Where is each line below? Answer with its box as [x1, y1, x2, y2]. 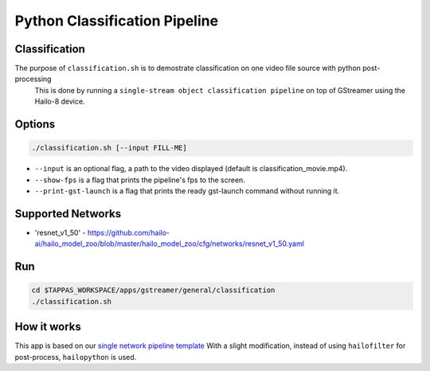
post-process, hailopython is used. [14, 352, 137, 361]
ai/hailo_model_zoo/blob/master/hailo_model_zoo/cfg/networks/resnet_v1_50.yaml [34, 239, 304, 248]
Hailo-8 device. [34, 96, 85, 107]
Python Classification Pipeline [14, 12, 219, 29]
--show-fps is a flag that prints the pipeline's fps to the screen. [34, 175, 246, 185]
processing [14, 74, 52, 84]
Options [14, 118, 56, 131]
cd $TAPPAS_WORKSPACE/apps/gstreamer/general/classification [31, 286, 276, 295]
